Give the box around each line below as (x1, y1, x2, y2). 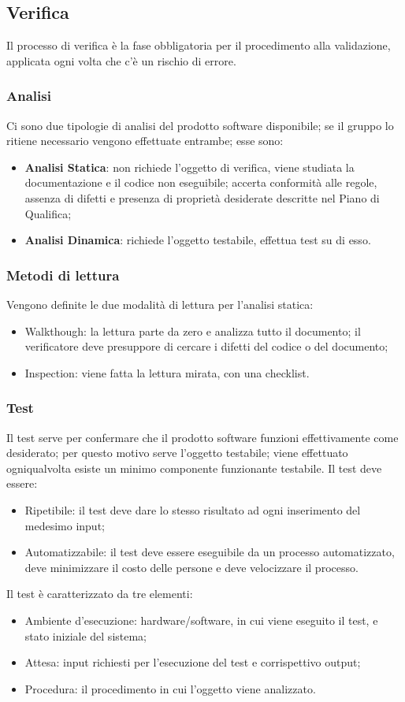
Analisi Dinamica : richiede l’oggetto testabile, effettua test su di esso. (24, 232, 371, 248)
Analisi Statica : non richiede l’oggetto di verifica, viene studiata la (24, 158, 355, 175)
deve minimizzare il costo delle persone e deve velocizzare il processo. (24, 559, 359, 575)
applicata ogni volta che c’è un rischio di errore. (6, 52, 236, 69)
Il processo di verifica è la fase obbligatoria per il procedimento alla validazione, (6, 37, 391, 54)
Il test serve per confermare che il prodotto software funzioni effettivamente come (6, 429, 399, 445)
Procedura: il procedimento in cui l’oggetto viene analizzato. (24, 680, 316, 696)
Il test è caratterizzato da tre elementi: (6, 585, 193, 602)
